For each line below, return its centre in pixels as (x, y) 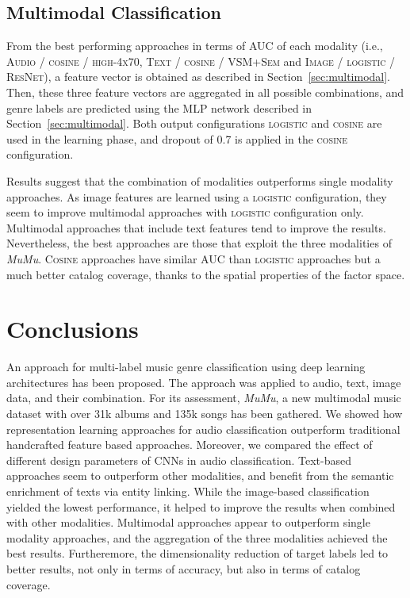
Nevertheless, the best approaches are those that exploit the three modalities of (199, 243)
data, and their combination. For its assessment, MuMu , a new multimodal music (204, 398)
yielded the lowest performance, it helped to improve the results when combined (201, 506)
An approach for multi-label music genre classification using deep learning (186, 367)
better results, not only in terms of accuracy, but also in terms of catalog (184, 568)
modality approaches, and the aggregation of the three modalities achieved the (197, 537)
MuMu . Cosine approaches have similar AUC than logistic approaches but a (194, 258)
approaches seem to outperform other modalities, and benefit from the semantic (200, 475)
